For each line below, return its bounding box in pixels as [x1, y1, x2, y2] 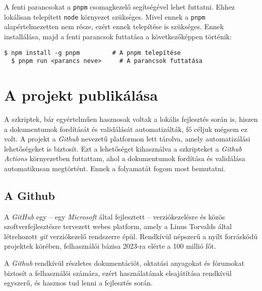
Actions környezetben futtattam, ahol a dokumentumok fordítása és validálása [4, 153, 245, 164]
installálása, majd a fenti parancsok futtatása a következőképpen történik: [4, 31, 232, 41]
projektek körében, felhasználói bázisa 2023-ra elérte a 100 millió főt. [4, 241, 216, 251]
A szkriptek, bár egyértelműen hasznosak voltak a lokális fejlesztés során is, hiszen [4, 113, 258, 124]
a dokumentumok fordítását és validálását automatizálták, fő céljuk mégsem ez [4, 123, 247, 134]
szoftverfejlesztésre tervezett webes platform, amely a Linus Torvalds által [4, 221, 232, 232]
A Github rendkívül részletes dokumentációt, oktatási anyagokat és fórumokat [4, 258, 244, 268]
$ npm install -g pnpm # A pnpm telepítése [4, 49, 181, 56]
